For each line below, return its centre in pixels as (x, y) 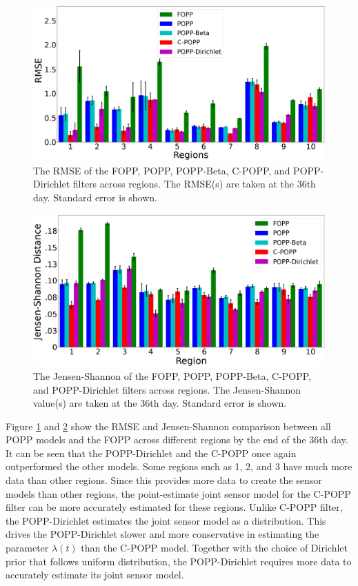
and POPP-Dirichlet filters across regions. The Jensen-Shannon (167, 389)
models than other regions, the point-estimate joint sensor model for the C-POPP (178, 493)
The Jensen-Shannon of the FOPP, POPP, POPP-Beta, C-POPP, (172, 375)
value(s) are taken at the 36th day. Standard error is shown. (160, 403)
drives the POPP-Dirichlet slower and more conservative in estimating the (162, 534)
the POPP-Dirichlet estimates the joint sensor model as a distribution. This (166, 520)
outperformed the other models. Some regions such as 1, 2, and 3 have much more (179, 466)
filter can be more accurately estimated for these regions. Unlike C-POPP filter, (174, 507)
